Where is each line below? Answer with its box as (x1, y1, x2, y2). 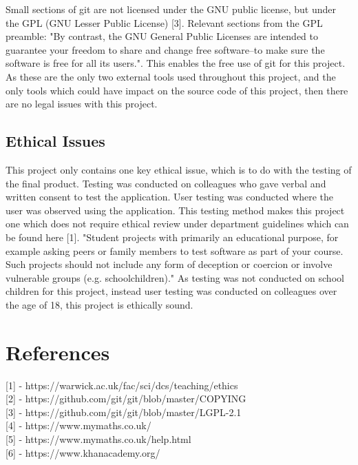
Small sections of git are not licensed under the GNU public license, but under (6, 2, 337, 16)
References (6, 338, 110, 366)
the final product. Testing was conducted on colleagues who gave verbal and (6, 176, 326, 190)
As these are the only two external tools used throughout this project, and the (6, 69, 336, 83)
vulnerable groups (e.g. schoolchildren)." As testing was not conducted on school (6, 270, 344, 285)
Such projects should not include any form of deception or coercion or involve (6, 257, 333, 271)
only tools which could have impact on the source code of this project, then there (6, 83, 348, 97)
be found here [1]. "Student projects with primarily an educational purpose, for (6, 229, 339, 244)
